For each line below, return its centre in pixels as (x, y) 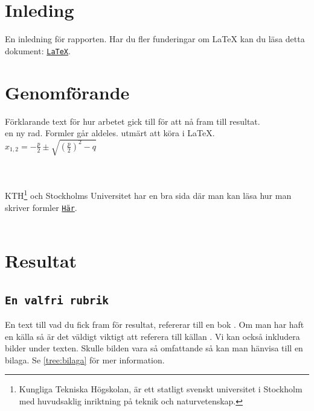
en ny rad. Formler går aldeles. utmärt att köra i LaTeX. (110, 133)
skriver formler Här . (41, 207)
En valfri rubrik (57, 300)
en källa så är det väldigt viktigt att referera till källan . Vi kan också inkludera (152, 336)
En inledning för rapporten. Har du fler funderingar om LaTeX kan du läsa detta (155, 39)
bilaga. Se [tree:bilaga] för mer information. (85, 359)
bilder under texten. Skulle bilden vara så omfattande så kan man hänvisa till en (154, 348)
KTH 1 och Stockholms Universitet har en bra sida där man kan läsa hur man (148, 195)
